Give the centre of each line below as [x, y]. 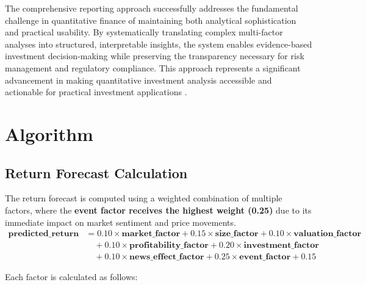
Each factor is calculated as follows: [71, 277]
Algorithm [49, 133]
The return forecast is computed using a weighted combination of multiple [144, 198]
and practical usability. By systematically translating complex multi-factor [144, 32]
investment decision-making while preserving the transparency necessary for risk [155, 56]
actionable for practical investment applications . [96, 92]
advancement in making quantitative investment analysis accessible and [138, 80]
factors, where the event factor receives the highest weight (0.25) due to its [158, 210]
